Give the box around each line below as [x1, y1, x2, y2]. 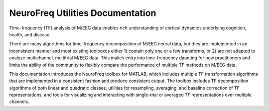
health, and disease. [9, 31, 51, 37]
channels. [9, 99, 29, 105]
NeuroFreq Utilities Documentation [9, 7, 156, 18]
